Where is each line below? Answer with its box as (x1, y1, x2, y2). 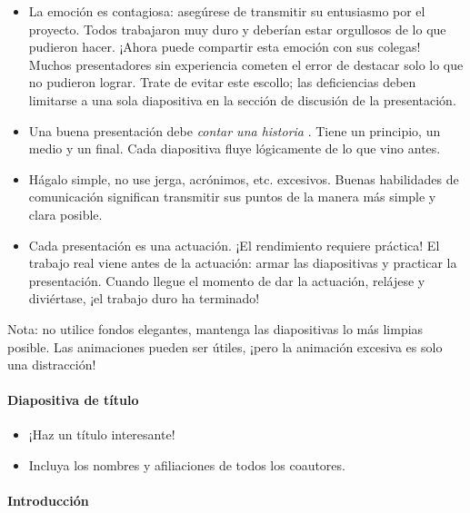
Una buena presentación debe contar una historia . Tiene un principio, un (28, 121, 441, 140)
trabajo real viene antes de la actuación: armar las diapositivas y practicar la (28, 253, 457, 272)
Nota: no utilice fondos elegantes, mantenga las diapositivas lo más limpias (7, 319, 424, 338)
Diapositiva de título (7, 390, 139, 409)
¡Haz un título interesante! (28, 425, 175, 444)
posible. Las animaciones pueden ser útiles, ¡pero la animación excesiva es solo (7, 337, 443, 356)
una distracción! (7, 355, 96, 374)
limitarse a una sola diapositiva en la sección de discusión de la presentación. (28, 90, 456, 109)
